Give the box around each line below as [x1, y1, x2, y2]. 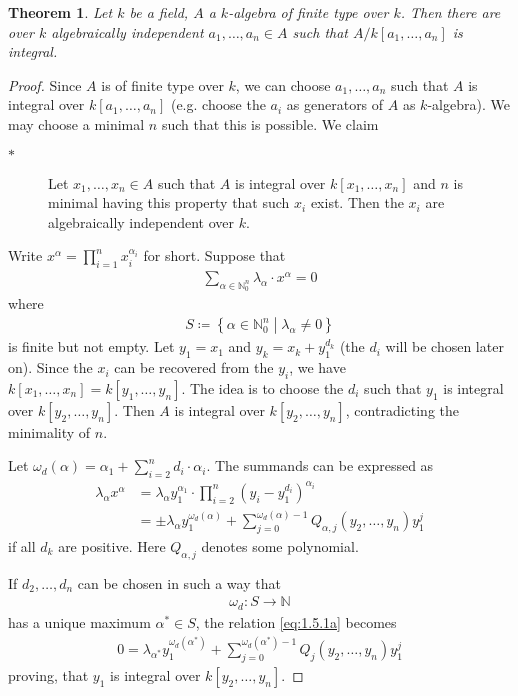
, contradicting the [345, 399, 460, 420]
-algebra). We [427, 94, 510, 115]
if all [8, 536, 36, 557]
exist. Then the [310, 192, 404, 213]
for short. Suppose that [143, 245, 286, 266]
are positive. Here [58, 536, 166, 557]
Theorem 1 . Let [8, 2, 113, 22]
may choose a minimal [8, 113, 145, 134]
